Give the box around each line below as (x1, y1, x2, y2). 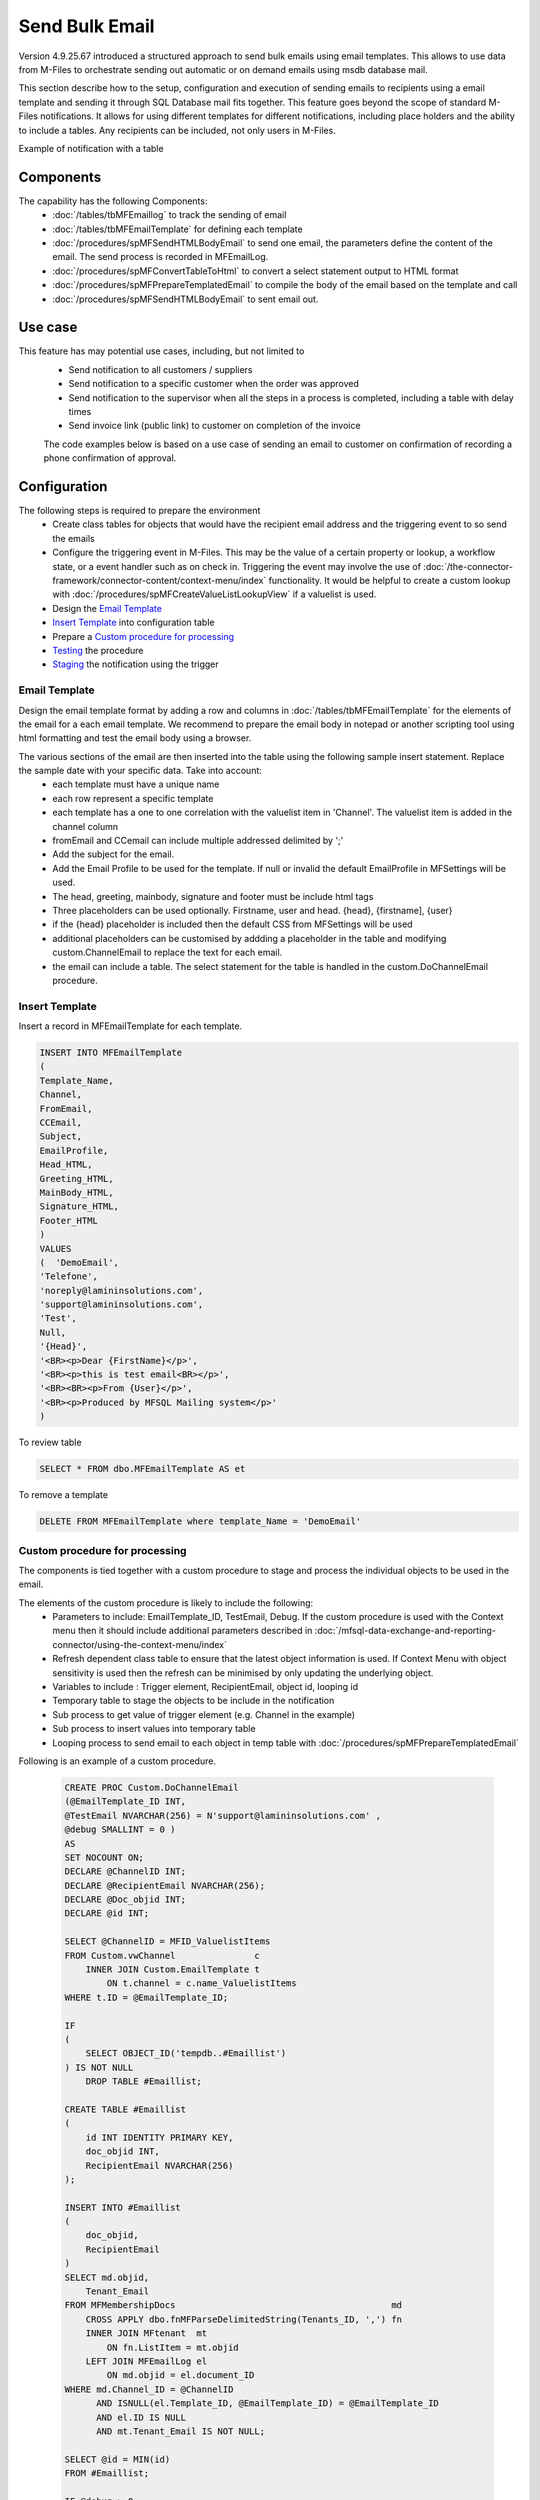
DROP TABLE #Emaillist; (85, 2076, 202, 2087)
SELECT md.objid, (64, 2271, 150, 2283)
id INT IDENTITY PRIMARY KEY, (85, 2131, 234, 2143)
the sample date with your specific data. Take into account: (18, 765, 262, 777)
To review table (18, 1436, 82, 1449)
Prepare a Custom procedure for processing (52, 630, 235, 642)
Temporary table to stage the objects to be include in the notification (52, 1695, 335, 1707)
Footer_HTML (39, 1215, 99, 1226)
